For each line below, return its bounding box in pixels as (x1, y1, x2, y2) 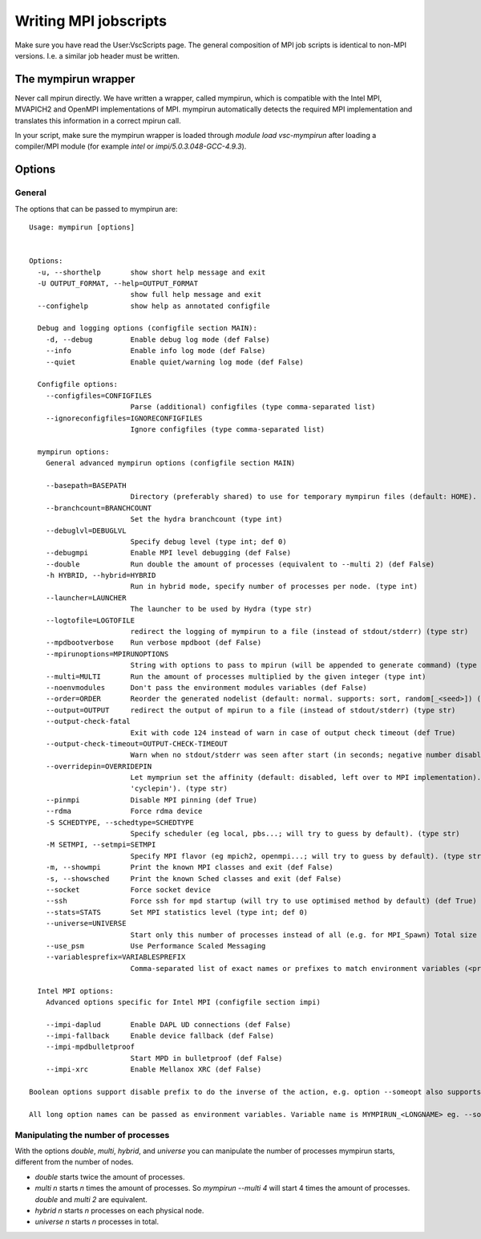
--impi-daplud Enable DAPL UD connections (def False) (45, 1020, 292, 1029)
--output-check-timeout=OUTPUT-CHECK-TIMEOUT (45, 739, 228, 748)
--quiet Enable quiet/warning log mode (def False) (45, 357, 304, 367)
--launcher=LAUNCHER (45, 593, 127, 602)
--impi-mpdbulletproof (45, 1042, 135, 1051)
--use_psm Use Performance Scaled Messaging (45, 941, 266, 950)
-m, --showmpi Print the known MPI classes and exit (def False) (45, 863, 333, 872)
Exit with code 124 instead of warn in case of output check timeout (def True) (130, 728, 456, 737)
